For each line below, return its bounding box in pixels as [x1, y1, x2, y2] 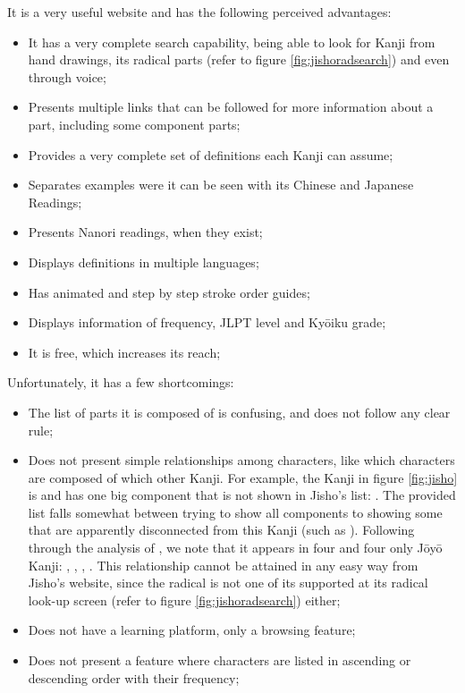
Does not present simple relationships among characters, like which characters [28, 451, 455, 469]
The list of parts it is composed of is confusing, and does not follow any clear [28, 402, 451, 421]
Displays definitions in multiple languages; [28, 252, 259, 271]
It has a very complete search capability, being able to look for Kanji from [28, 32, 435, 51]
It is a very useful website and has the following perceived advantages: [7, 3, 392, 21]
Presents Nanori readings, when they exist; [28, 223, 263, 241]
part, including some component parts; [28, 114, 241, 133]
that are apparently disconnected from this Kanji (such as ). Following [28, 520, 415, 539]
